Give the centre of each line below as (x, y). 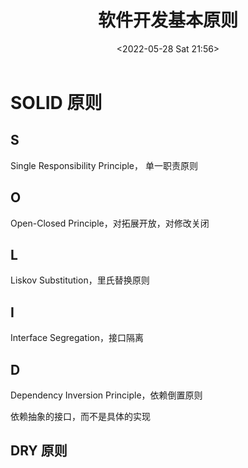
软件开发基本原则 (167, 20)
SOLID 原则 (56, 102)
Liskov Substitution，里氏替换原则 (80, 280)
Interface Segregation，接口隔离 (77, 338)
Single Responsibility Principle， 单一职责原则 (104, 165)
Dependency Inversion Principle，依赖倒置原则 (106, 395)
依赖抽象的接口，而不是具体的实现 (80, 416)
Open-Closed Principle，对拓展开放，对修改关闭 (110, 223)
